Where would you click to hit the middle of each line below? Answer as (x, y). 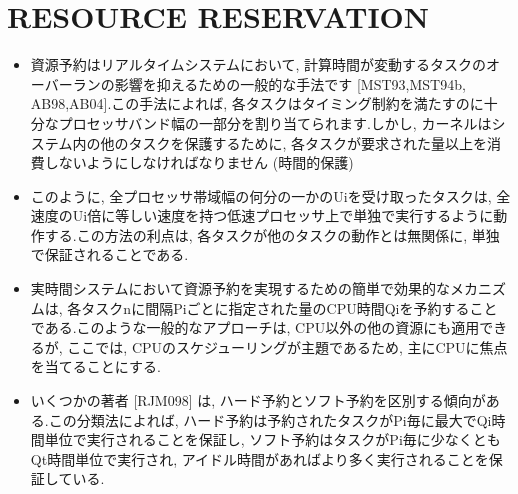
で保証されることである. (109, 254)
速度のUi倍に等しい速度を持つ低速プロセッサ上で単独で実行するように (262, 215)
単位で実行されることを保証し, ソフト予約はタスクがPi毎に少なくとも (272, 439)
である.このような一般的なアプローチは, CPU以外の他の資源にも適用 (255, 327)
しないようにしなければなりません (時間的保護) (199, 162)
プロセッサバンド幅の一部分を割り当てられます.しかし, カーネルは (275, 122)
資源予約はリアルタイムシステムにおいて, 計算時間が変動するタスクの (258, 64)
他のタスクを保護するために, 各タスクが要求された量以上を (293, 142)
